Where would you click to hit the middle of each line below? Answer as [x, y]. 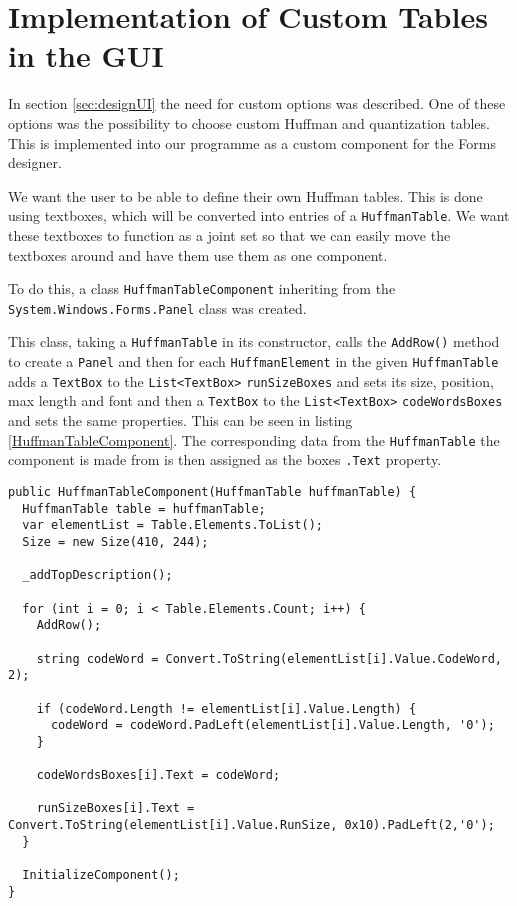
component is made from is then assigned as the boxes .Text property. [225, 459]
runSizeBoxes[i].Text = [115, 808]
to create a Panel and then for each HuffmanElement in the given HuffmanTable [253, 361]
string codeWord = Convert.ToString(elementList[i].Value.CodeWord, [269, 658]
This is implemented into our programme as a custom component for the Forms [252, 142]
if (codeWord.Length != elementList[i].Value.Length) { [226, 708]
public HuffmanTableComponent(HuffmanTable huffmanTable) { [212, 491]
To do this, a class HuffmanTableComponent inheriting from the [202, 288]
